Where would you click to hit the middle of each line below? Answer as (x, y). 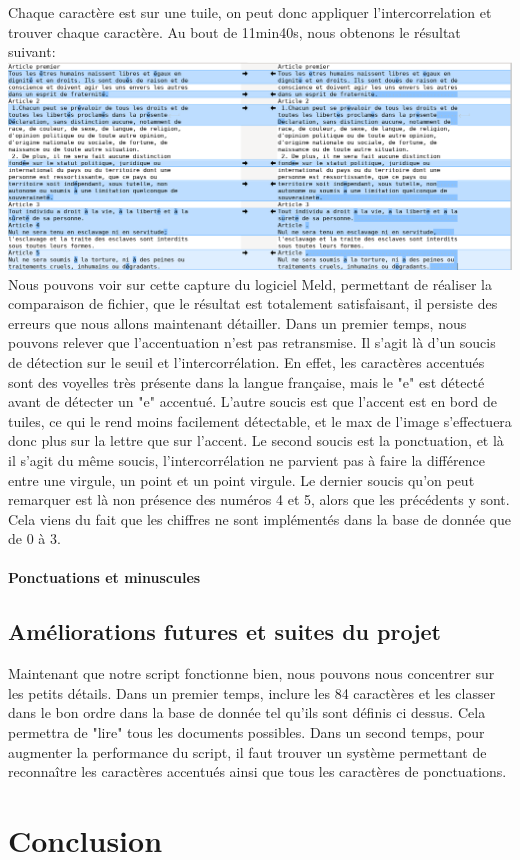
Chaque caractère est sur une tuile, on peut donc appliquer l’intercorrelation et (250, 12)
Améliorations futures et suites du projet (224, 631)
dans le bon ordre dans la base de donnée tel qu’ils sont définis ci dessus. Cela (247, 712)
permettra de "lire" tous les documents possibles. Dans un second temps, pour (246, 732)
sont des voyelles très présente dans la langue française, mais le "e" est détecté (246, 381)
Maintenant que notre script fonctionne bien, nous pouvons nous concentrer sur (251, 673)
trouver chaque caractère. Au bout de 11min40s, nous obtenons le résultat (234, 31)
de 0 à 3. (34, 538)
